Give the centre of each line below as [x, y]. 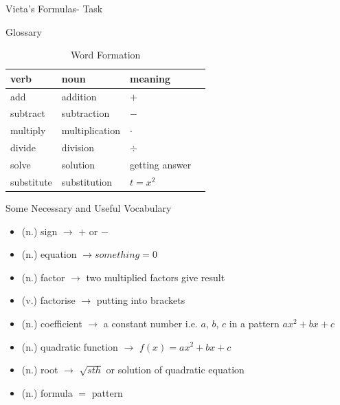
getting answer [161, 164]
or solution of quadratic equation [175, 370]
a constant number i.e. [150, 323]
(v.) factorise [48, 300]
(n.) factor [43, 277]
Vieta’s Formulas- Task [54, 8]
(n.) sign [39, 231]
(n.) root [40, 370]
